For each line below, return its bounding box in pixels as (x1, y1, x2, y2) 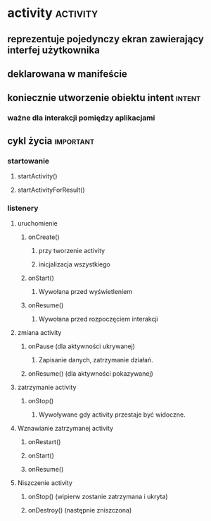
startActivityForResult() (17, 185, 86, 194)
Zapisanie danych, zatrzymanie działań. (38, 356, 153, 364)
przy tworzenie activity (38, 247, 105, 255)
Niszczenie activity (17, 479, 72, 487)
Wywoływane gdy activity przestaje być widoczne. (38, 410, 186, 419)
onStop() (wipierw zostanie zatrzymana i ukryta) (27, 492, 168, 501)
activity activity (7, 5, 98, 21)
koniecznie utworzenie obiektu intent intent (7, 92, 201, 104)
